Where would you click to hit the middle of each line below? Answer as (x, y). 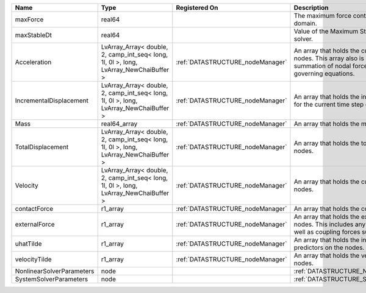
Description (311, 8)
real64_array (119, 124)
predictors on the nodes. (329, 248)
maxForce (29, 19)
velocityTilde (33, 259)
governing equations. (324, 73)
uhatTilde (28, 244)
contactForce (34, 209)
